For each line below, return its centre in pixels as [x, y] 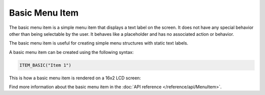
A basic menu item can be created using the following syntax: [71, 52]
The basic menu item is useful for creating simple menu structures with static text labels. [99, 43]
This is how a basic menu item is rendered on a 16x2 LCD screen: [75, 78]
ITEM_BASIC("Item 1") [45, 65]
